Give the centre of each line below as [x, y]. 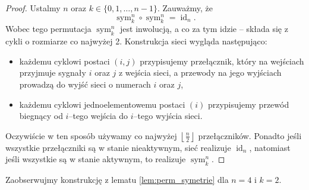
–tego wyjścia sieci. [168, 116]
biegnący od [41, 116]
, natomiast [270, 147]
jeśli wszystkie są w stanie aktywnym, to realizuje [96, 159]
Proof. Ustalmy [33, 8]
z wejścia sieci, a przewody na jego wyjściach [200, 73]
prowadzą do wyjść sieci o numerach [85, 84]
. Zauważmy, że [185, 8]
